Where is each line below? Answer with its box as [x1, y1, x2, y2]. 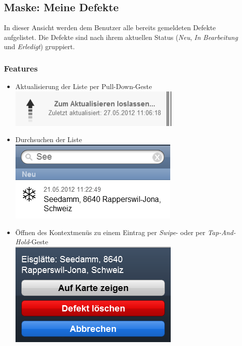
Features [4, 62, 38, 74]
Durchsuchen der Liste [15, 134, 82, 145]
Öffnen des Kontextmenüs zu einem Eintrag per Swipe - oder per [15, 227, 206, 237]
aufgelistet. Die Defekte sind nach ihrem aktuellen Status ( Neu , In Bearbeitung [4, 32, 238, 42]
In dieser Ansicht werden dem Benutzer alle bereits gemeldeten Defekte [4, 22, 216, 33]
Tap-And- [207, 227, 236, 237]
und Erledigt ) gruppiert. [4, 41, 75, 52]
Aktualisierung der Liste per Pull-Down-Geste [15, 81, 152, 91]
